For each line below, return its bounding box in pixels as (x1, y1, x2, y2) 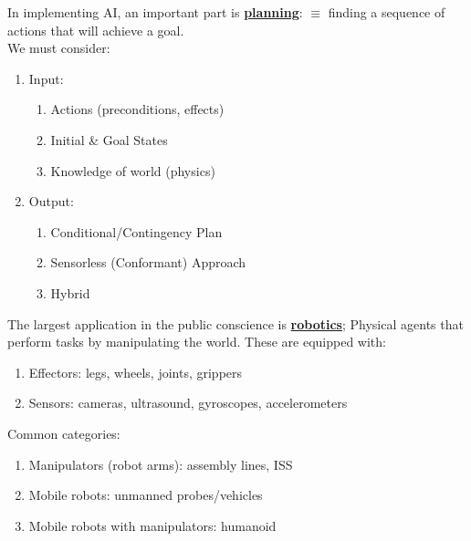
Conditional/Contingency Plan (50, 222, 223, 241)
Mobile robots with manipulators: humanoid (28, 515, 277, 535)
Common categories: (7, 423, 120, 442)
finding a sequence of (328, 3, 445, 21)
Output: (28, 192, 74, 211)
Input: (28, 68, 64, 88)
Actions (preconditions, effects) (50, 99, 225, 119)
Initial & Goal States (50, 130, 168, 149)
